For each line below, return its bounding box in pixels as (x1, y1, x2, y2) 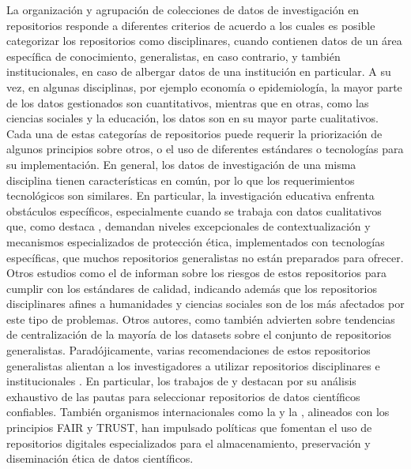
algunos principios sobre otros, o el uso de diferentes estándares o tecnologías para (6, 141, 404, 157)
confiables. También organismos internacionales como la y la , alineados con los (6, 403, 390, 420)
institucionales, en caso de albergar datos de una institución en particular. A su (6, 63, 391, 80)
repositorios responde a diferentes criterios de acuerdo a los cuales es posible (6, 17, 375, 33)
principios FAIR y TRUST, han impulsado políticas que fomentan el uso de (6, 419, 372, 436)
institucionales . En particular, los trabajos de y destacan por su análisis (6, 373, 356, 389)
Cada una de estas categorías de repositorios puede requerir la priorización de (6, 125, 383, 141)
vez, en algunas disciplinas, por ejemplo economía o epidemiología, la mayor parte (6, 78, 402, 95)
